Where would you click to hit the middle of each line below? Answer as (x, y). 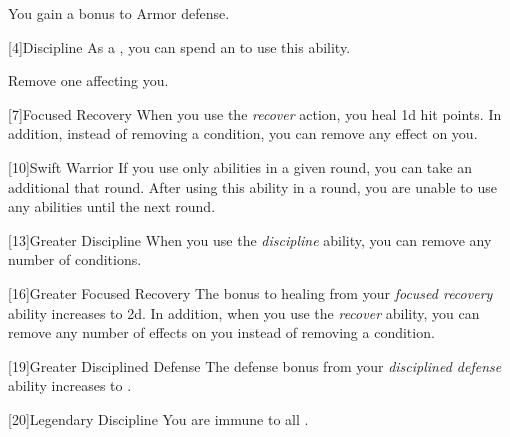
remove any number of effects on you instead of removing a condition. (221, 332)
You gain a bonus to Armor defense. (119, 13)
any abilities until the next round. (112, 206)
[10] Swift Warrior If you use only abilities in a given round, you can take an (240, 166)
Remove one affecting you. (88, 80)
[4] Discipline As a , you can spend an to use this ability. (179, 46)
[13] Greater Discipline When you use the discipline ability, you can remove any (250, 239)
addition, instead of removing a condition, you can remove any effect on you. (243, 133)
